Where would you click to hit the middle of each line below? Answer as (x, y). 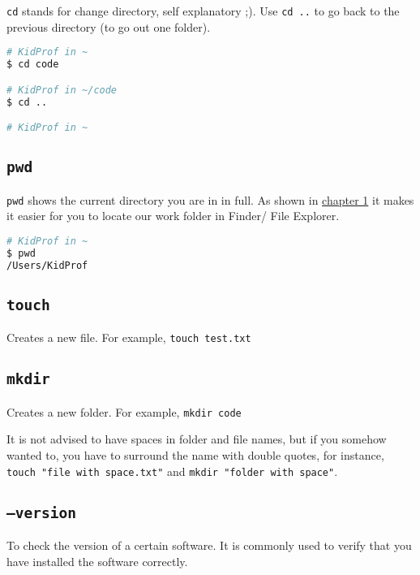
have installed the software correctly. (97, 561)
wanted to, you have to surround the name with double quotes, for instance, (195, 455)
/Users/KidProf (47, 265)
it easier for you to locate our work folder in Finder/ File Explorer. (173, 216)
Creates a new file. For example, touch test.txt (129, 337)
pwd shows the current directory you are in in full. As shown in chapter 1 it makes (210, 199)
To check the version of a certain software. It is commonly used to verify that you (209, 545)
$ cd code (33, 65)
